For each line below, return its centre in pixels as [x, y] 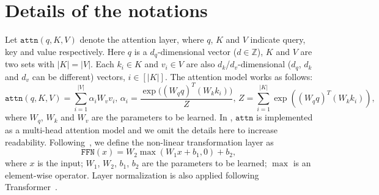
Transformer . [31, 187]
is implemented [285, 117]
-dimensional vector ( [197, 51]
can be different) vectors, [79, 76]
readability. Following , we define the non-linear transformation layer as [139, 142]
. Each [102, 64]
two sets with [30, 64]
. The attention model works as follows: [239, 76]
